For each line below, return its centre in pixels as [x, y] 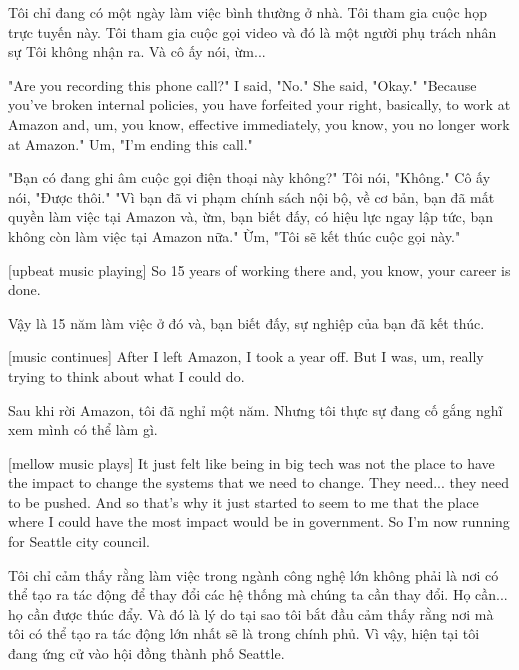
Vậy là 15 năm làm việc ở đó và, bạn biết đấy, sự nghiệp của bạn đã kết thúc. [246, 322]
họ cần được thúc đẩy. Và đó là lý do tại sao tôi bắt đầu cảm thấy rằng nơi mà [251, 613]
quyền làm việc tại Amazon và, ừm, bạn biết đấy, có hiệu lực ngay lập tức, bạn [250, 216]
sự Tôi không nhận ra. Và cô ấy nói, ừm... [137, 51]
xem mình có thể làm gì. [83, 429]
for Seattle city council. [79, 541]
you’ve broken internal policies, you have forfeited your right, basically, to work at [259, 104]
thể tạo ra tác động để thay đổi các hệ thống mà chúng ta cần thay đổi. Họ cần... [258, 594]
